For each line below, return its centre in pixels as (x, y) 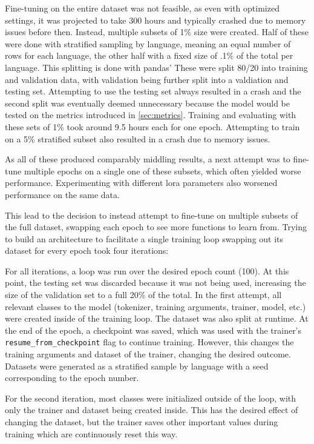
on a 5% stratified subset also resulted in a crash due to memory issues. (138, 138)
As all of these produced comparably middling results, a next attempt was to (148, 159)
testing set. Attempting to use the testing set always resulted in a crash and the (153, 91)
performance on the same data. (62, 194)
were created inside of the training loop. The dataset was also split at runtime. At (157, 318)
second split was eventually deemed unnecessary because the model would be (148, 103)
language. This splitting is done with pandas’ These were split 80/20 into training (156, 67)
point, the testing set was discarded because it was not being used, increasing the (155, 283)
